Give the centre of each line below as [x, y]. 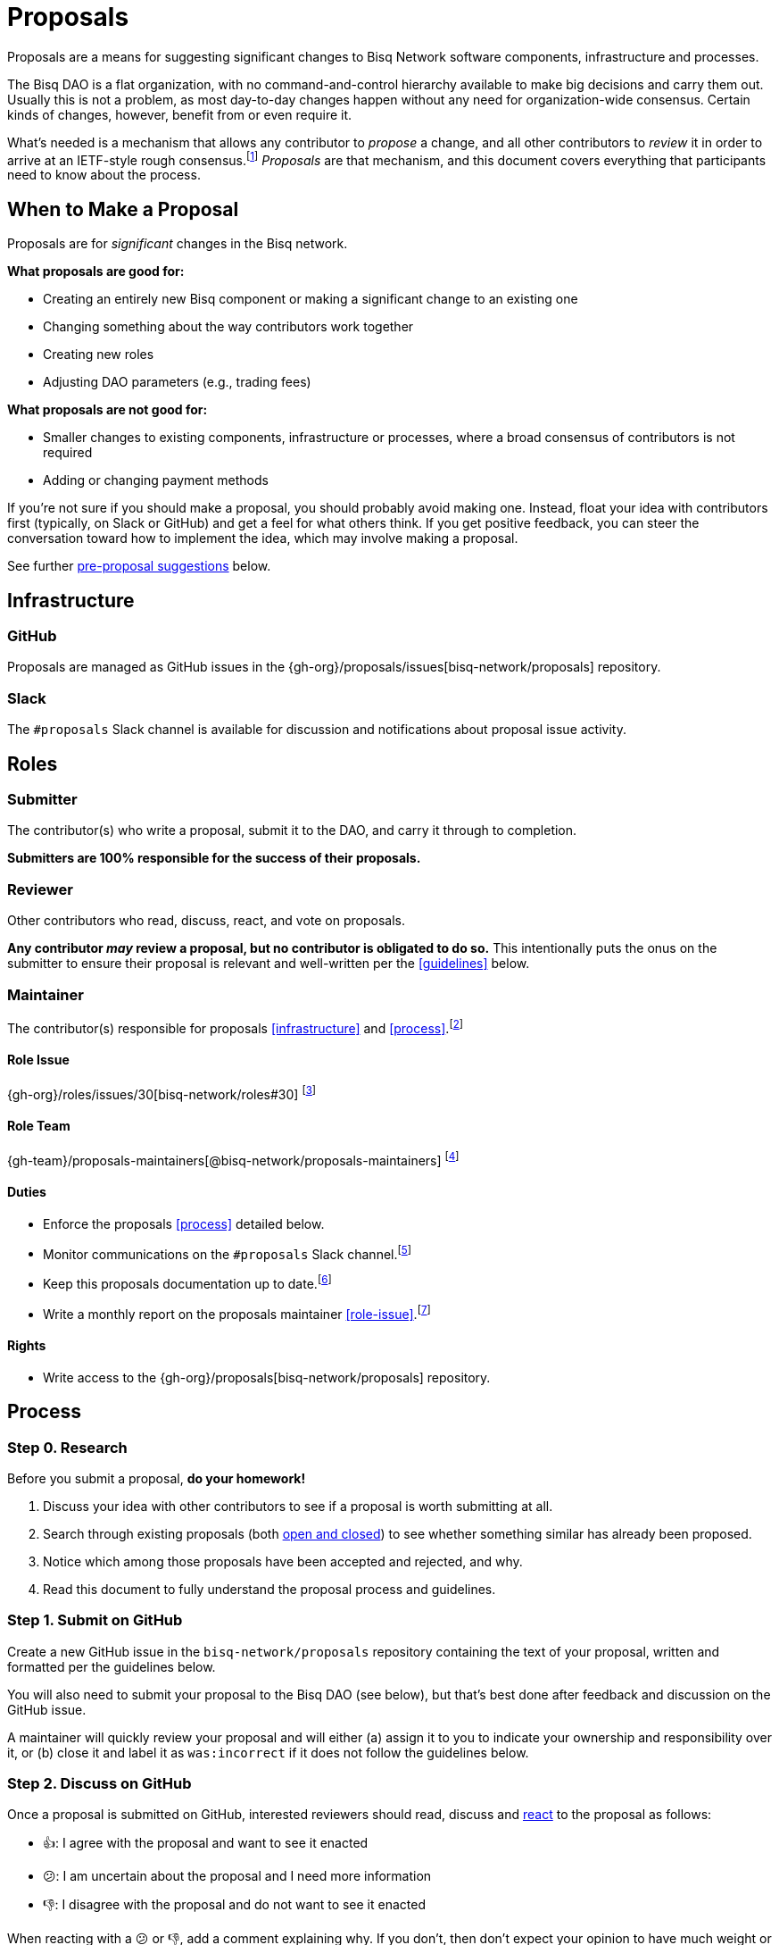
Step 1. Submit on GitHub [95, 1620]
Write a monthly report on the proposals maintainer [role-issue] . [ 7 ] [237, 1312]
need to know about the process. [104, 175]
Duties [27, 1191]
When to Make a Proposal [123, 209]
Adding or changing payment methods [156, 480]
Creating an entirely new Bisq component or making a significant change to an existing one [311, 299]
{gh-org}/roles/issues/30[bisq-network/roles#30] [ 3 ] [162, 1093]
